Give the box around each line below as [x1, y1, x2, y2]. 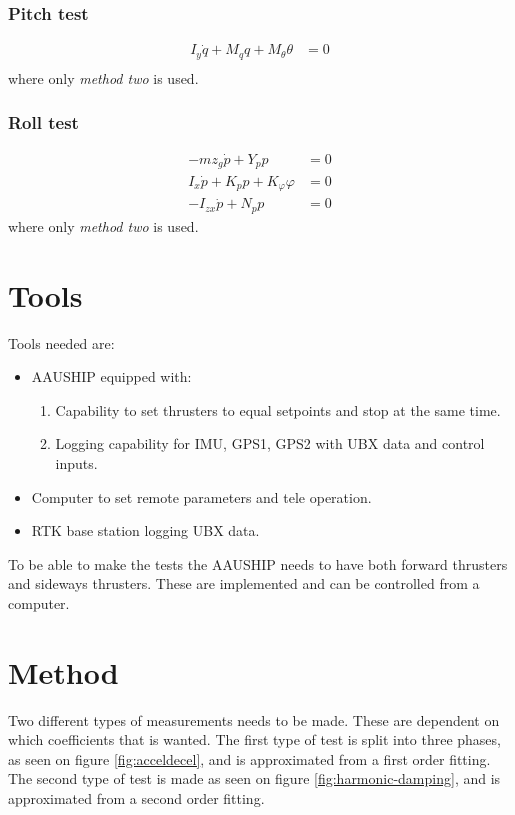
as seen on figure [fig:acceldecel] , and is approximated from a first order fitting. [8, 748, 491, 769]
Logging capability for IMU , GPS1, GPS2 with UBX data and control [55, 433, 485, 454]
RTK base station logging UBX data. [31, 520, 260, 541]
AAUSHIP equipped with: [31, 366, 192, 387]
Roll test [8, 110, 79, 135]
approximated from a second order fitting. [8, 788, 265, 809]
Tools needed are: [8, 332, 115, 353]
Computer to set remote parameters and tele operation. [31, 486, 372, 507]
